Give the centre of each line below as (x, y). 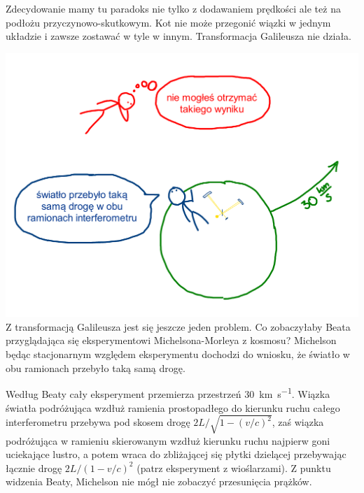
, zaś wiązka (298, 422)
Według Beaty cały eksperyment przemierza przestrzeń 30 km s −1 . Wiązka (168, 393)
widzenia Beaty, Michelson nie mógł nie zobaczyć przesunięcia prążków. (159, 481)
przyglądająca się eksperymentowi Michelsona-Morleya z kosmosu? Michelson (171, 340)
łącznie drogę (34, 467)
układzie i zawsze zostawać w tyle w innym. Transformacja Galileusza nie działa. (178, 36)
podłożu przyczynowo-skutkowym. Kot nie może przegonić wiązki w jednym (168, 22)
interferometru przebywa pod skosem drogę (98, 422)
